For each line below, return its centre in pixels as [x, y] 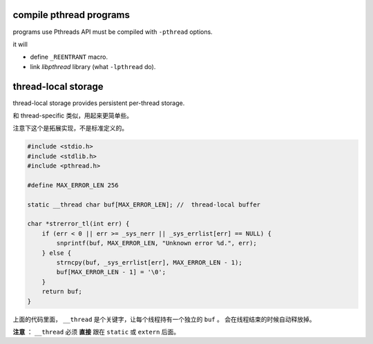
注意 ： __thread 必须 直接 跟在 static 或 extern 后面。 [96, 332]
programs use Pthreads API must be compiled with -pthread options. [113, 32]
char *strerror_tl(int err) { [78, 224]
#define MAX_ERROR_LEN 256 [73, 185]
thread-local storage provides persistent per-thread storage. [99, 103]
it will [20, 44]
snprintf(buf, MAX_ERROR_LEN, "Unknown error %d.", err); [156, 243]
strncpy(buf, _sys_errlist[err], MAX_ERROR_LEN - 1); [149, 263]
